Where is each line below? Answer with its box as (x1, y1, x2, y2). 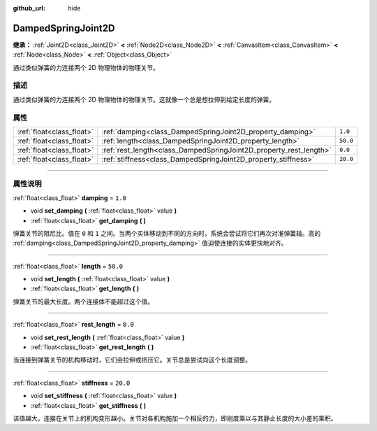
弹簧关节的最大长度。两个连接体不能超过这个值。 (13, 297, 154, 306)
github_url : (13, 4, 45, 12)
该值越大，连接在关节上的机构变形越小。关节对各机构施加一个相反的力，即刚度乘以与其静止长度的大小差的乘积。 (13, 414, 337, 423)
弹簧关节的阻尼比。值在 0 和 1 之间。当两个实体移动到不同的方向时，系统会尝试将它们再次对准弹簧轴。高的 (13, 229, 321, 237)
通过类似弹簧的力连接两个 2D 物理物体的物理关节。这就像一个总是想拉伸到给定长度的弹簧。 (13, 95, 276, 104)
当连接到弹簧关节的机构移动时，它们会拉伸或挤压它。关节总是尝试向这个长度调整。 (13, 355, 251, 364)
